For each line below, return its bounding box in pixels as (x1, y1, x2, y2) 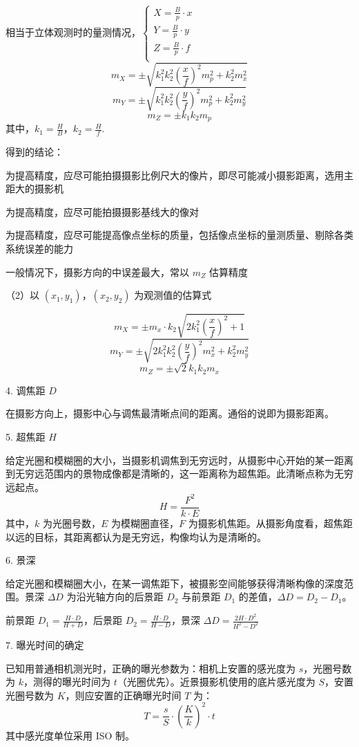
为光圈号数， (42, 516, 101, 531)
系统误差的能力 (6, 241, 73, 255)
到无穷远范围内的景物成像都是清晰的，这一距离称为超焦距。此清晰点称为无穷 (6, 466, 353, 481)
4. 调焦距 (6, 382, 46, 397)
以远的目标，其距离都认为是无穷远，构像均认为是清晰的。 (6, 529, 266, 544)
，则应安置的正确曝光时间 (65, 688, 182, 702)
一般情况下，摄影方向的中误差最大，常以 (6, 264, 189, 279)
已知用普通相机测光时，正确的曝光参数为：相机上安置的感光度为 (6, 661, 295, 675)
